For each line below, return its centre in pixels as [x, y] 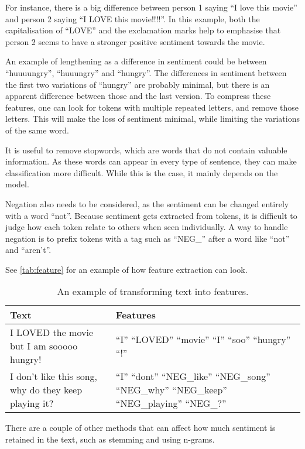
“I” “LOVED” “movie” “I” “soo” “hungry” [203, 339]
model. [17, 184]
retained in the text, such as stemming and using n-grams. [110, 439]
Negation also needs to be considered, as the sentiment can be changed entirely [147, 203]
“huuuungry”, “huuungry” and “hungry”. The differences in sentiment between [146, 72]
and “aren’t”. [28, 250]
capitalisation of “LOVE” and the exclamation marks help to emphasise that [143, 30]
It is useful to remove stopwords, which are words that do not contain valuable [146, 150]
